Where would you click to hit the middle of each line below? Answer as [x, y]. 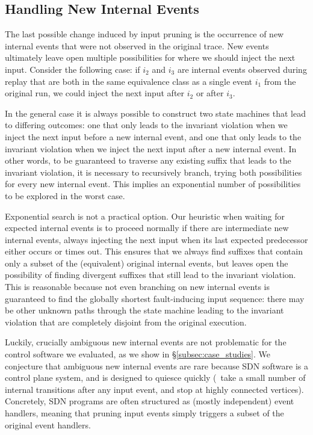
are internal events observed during [242, 69]
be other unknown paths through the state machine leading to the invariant [144, 310]
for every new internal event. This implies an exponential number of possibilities [153, 184]
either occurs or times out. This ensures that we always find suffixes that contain [154, 251]
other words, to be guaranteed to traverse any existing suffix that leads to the [148, 160]
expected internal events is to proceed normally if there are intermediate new [147, 228]
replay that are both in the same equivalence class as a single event [129, 81]
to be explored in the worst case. [65, 195]
